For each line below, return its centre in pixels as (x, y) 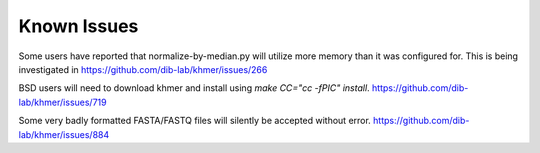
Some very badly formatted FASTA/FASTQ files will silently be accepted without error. (195, 121)
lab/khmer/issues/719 (62, 102)
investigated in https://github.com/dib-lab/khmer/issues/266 (143, 69)
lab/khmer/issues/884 (64, 134)
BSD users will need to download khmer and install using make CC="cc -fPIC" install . (194, 88)
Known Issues (78, 26)
